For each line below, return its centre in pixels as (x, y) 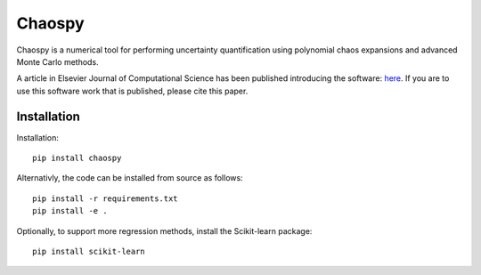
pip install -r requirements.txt (105, 198)
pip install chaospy (77, 158)
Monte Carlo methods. (57, 61)
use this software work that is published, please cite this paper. (132, 91)
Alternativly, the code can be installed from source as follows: (130, 178)
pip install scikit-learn (89, 251)
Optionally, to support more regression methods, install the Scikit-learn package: (164, 231)
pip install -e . (70, 211)
